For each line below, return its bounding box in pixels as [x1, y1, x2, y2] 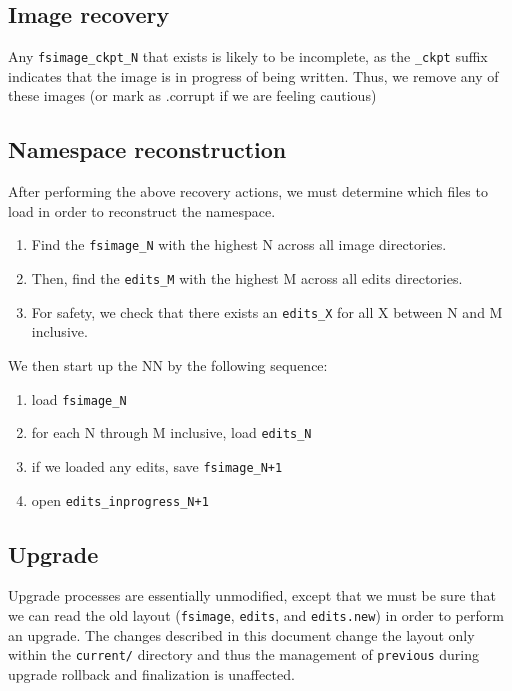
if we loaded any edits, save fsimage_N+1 [31, 455, 283, 476]
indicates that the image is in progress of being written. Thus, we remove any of [8, 65, 499, 86]
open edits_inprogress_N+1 [31, 489, 209, 510]
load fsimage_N [31, 388, 127, 409]
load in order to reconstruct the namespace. [8, 200, 276, 221]
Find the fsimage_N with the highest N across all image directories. [31, 234, 447, 255]
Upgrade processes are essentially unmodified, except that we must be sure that [8, 585, 496, 606]
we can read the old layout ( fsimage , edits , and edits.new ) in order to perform [8, 605, 504, 626]
